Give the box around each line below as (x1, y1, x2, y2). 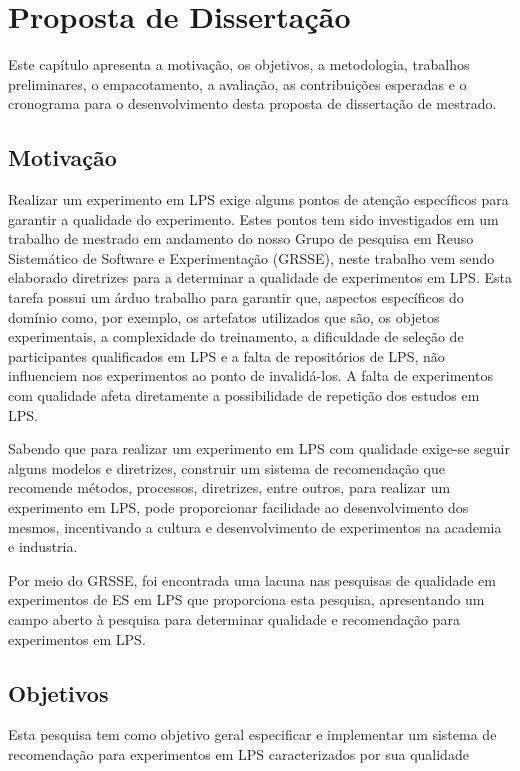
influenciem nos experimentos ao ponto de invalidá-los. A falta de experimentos (8, 365, 493, 386)
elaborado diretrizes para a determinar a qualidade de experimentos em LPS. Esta (8, 267, 512, 288)
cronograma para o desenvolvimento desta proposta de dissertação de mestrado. (8, 93, 497, 114)
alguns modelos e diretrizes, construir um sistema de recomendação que (8, 457, 445, 478)
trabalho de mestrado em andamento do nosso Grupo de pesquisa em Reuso (8, 228, 474, 249)
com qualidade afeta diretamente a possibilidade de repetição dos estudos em (8, 385, 480, 406)
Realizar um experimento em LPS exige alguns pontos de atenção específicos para (8, 189, 509, 210)
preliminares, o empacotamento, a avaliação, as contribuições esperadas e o (8, 73, 467, 94)
